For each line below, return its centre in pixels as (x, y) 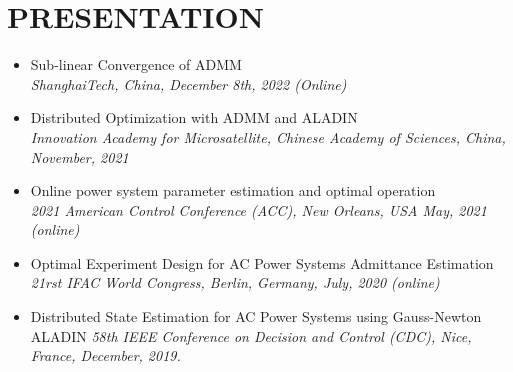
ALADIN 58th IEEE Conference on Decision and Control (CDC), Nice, (251, 335)
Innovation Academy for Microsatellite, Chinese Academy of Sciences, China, (268, 136)
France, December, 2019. (105, 355)
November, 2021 (79, 156)
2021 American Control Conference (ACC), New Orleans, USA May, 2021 (258, 209)
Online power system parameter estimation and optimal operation (233, 190)
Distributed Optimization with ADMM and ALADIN (194, 117)
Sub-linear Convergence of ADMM (136, 64)
